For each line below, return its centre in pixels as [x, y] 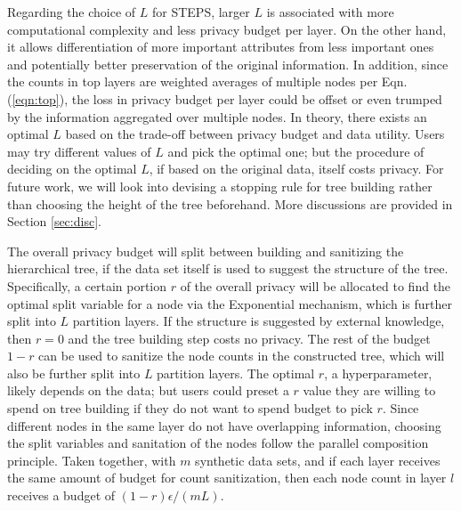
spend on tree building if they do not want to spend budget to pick [190, 408]
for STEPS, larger [201, 12]
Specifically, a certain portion [87, 285]
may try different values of [79, 151]
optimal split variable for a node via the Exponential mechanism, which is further [230, 303]
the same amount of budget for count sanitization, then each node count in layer [227, 478]
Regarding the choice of [72, 12]
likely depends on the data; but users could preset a [148, 390]
